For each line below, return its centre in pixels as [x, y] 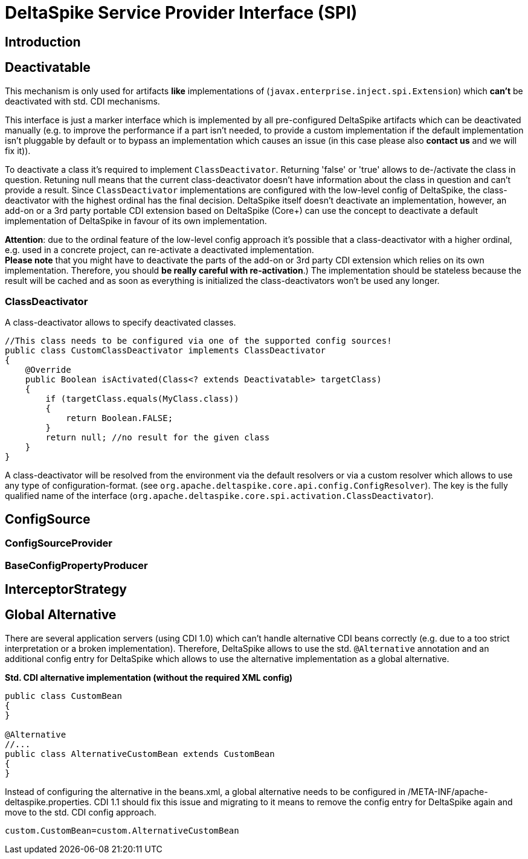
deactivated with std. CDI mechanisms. [82, 101]
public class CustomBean [63, 696]
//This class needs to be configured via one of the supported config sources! [198, 341]
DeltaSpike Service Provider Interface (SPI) [181, 13]
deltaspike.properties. [48, 802]
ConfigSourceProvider [59, 543]
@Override [48, 370]
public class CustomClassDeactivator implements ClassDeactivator [166, 351]
